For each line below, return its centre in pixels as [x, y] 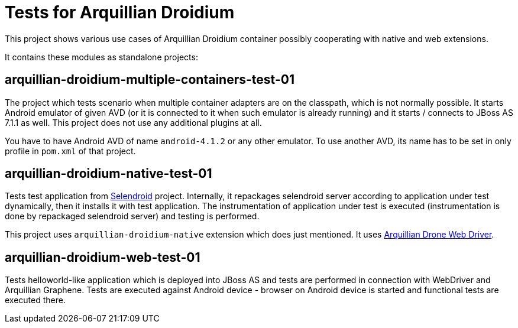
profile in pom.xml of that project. [70, 151]
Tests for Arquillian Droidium [120, 12]
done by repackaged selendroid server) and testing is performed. [132, 216]
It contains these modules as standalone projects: [101, 57]
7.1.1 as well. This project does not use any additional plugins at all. [133, 122]
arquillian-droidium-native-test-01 [109, 174]
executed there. [35, 300]
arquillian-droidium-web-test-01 [103, 257]
